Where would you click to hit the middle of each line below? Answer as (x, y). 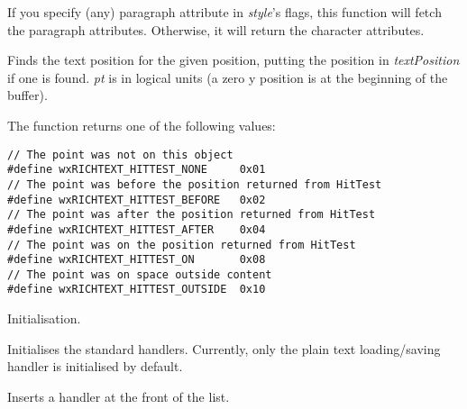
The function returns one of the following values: (142, 125)
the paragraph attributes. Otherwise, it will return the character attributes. (216, 29)
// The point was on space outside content (140, 274)
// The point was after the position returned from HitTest (192, 215)
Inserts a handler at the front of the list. (119, 396)
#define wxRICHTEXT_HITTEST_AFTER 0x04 (137, 229)
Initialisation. (44, 318)
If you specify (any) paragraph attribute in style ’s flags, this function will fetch (224, 12)
